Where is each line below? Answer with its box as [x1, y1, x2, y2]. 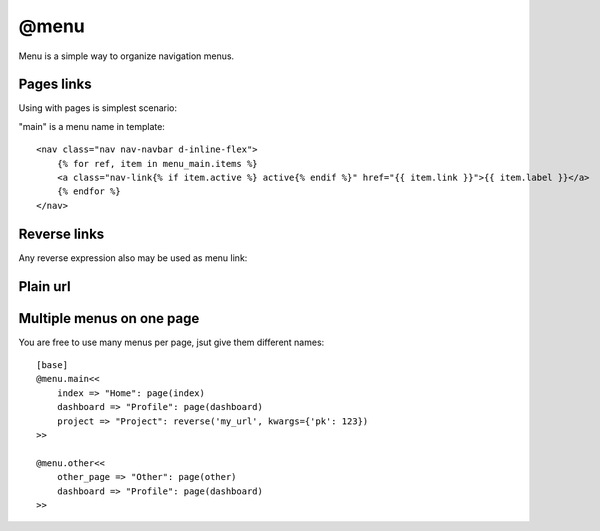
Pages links [18, 76, 92, 93]
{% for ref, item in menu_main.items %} [56, 158, 259, 169]
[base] [36, 360, 69, 371]
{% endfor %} [56, 186, 121, 197]
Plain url [18, 278, 71, 295]
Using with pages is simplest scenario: [18, 102, 177, 114]
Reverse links [18, 225, 105, 242]
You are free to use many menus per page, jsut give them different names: [18, 336, 325, 348]
